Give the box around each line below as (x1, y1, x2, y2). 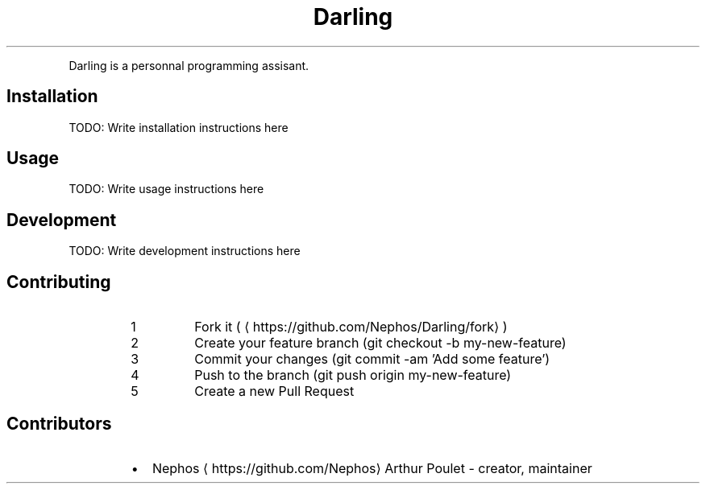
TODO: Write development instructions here (69, 244, 301, 258)
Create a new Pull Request (194, 383, 355, 400)
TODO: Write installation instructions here (69, 120, 289, 134)
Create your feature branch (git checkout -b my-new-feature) (194, 335, 567, 352)
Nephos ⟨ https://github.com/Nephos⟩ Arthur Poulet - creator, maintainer (152, 459, 592, 476)
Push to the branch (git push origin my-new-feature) (194, 367, 512, 384)
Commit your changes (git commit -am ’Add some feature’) (194, 351, 550, 368)
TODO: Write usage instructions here (69, 182, 264, 196)
